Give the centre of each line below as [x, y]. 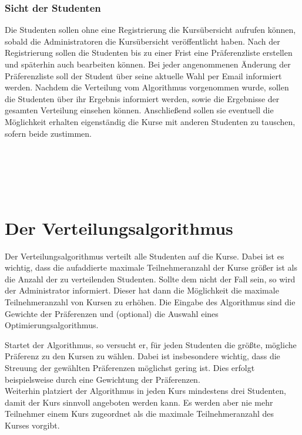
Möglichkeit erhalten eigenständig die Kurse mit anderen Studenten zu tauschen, [150, 121]
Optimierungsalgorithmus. [52, 325]
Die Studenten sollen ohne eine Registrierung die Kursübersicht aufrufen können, [150, 30]
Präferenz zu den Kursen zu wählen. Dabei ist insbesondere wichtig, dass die [142, 356]
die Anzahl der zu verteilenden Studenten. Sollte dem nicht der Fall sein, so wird [150, 279]
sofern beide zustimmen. [48, 133]
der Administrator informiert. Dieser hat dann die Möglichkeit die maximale [142, 290]
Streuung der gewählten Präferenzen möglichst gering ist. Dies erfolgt [130, 367]
